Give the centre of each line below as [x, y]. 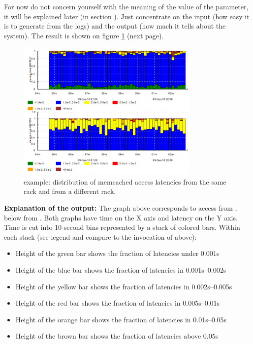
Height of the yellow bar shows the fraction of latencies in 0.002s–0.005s [124, 286]
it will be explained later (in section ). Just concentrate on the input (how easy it [127, 16]
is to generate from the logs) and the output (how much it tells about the [115, 26]
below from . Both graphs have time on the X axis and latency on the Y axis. [121, 217]
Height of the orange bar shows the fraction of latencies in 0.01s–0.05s [121, 319]
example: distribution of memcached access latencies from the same [125, 181]
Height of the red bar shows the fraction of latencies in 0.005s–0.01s [118, 303]
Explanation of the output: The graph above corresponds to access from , [121, 208]
